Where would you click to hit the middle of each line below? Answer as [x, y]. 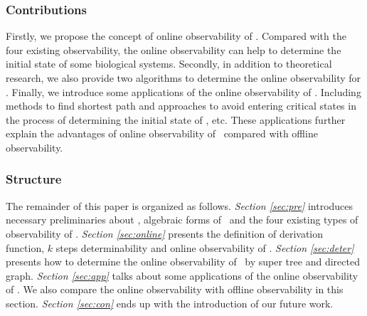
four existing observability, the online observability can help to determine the [174, 49]
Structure [34, 179]
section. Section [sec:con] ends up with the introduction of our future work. [170, 303]
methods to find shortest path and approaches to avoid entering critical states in [181, 106]
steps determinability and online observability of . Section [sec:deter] [205, 247]
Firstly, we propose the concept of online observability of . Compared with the [176, 36]
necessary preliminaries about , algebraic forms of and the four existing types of [182, 220]
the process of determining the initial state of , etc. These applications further [176, 119]
